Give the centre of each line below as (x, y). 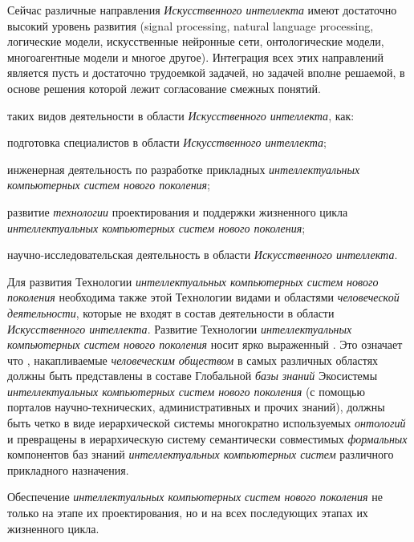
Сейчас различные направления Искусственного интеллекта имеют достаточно (202, 10)
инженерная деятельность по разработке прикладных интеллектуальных (184, 169)
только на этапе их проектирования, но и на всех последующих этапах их (188, 513)
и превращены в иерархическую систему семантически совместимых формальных (207, 438)
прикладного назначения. (68, 469)
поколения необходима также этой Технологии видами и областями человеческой (203, 297)
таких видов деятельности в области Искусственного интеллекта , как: (181, 115)
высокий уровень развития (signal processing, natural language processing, (191, 25)
